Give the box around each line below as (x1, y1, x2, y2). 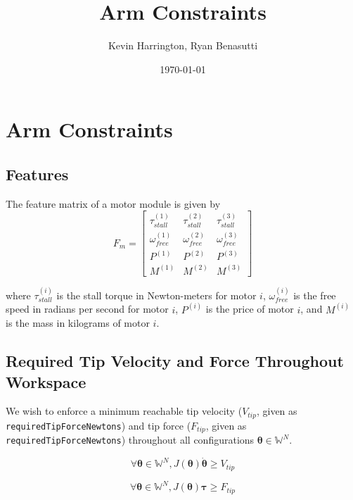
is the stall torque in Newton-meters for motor (56, 287, 257, 302)
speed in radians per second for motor (6, 301, 169, 316)
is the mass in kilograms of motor (6, 315, 150, 330)
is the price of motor (205, 301, 294, 316)
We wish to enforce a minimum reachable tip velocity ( (6, 404, 243, 418)
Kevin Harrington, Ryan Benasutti (108, 38, 258, 53)
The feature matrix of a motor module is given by (6, 196, 221, 211)
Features (6, 163, 69, 185)
